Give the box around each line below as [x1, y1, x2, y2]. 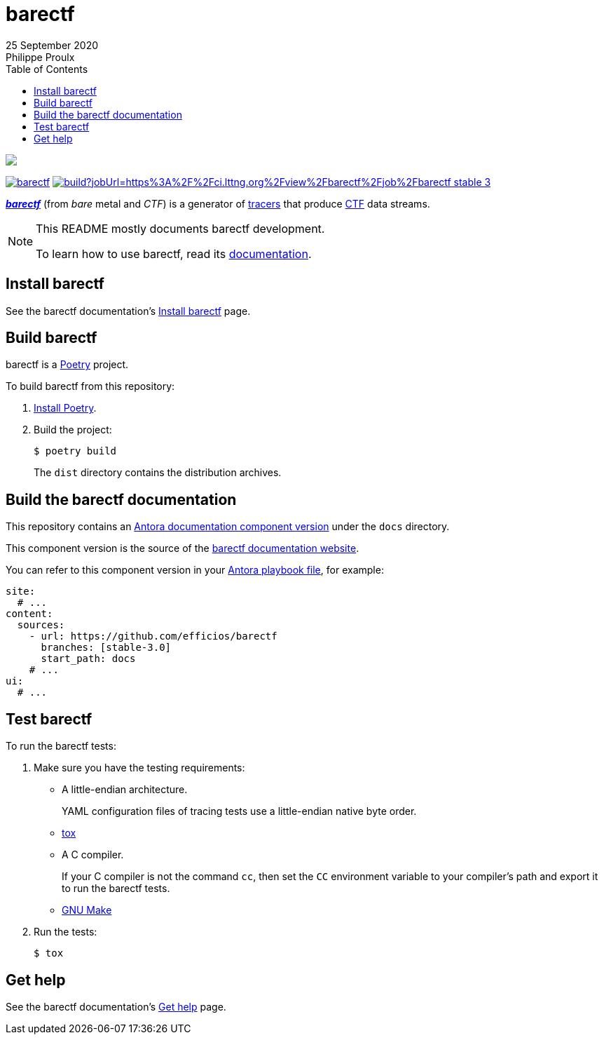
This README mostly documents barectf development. [36, 221, 325, 236]
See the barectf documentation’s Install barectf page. [6, 304, 251, 317]
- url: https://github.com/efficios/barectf [29, 630, 277, 642]
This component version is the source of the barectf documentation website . [6, 542, 359, 555]
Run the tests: [34, 926, 97, 938]
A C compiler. [62, 849, 124, 861]
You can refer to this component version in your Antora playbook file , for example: [6, 564, 384, 576]
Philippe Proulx [6, 50, 75, 63]
